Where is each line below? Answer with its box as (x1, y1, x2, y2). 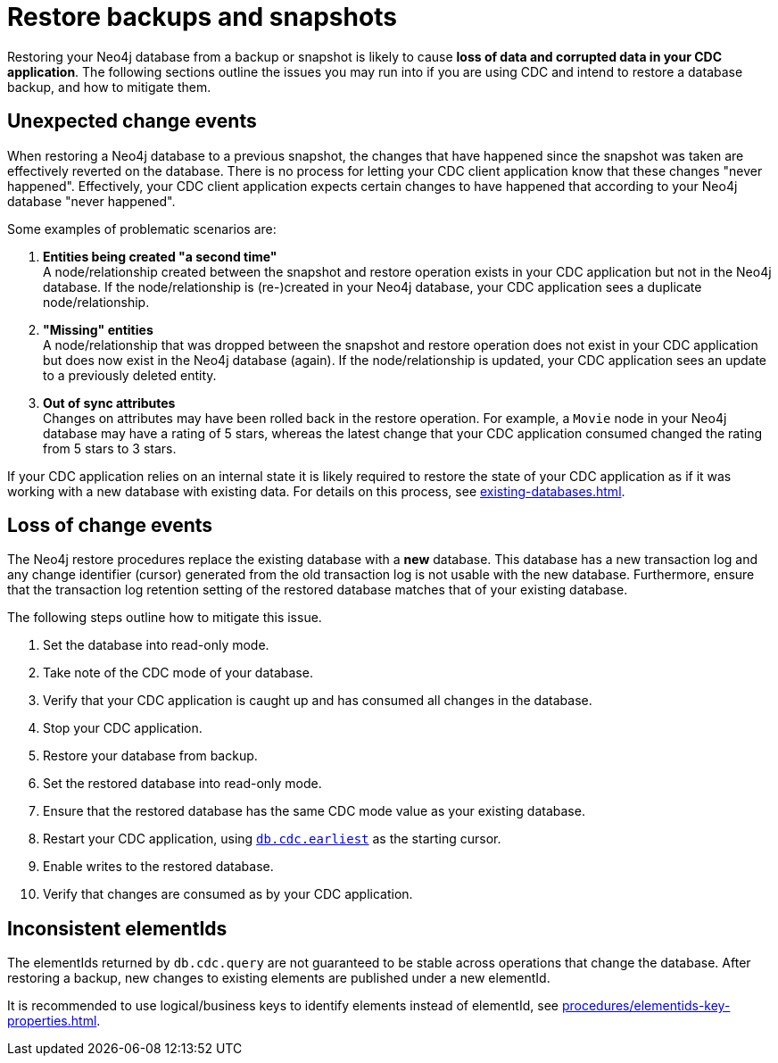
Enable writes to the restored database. (43, 859, 274, 875)
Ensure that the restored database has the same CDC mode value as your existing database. (43, 803, 585, 819)
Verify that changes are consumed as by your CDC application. (43, 886, 413, 902)
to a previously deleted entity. (43, 367, 217, 383)
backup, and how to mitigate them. (7, 79, 211, 95)
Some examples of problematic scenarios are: (7, 220, 277, 237)
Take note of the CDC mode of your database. (43, 665, 313, 681)
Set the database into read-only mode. (43, 637, 269, 653)
